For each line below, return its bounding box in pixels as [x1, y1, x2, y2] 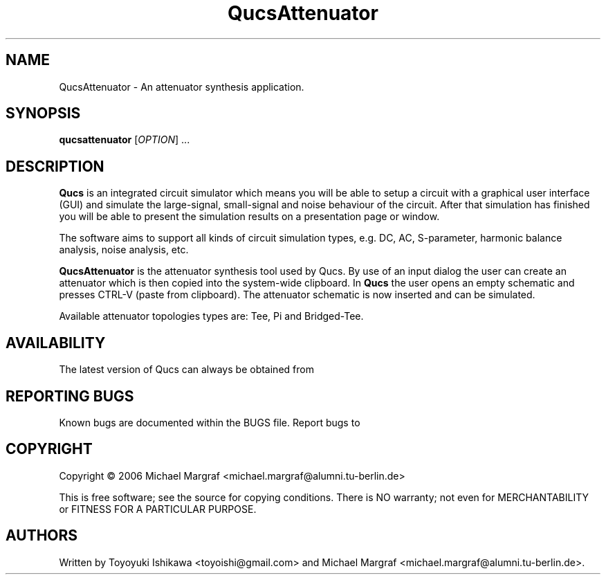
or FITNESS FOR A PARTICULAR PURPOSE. [59, 502, 257, 515]
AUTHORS [6, 527, 78, 545]
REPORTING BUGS [6, 387, 134, 405]
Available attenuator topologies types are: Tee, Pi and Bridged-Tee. [59, 310, 364, 323]
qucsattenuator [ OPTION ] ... [59, 134, 190, 146]
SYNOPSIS [6, 105, 81, 123]
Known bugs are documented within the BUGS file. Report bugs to [59, 416, 360, 428]
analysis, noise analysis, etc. [59, 244, 189, 256]
